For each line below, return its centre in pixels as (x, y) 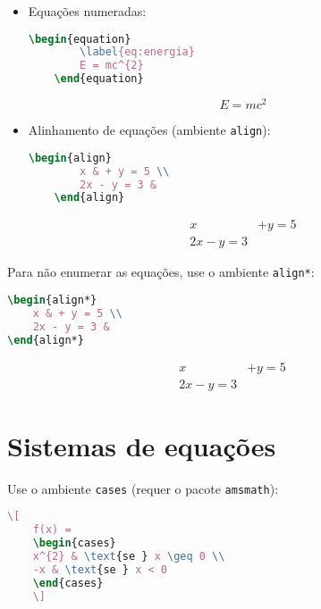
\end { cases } (68, 583)
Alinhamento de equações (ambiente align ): (149, 130)
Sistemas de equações (142, 445)
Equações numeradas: (87, 11)
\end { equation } (99, 79)
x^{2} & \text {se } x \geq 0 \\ (129, 557)
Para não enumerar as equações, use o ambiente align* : (161, 272)
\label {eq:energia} (137, 52)
